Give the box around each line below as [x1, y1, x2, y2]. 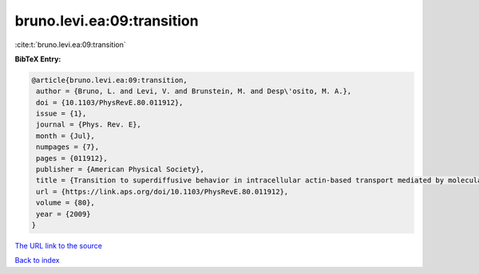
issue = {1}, [36, 109, 87, 119]
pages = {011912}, [36, 154, 108, 162]
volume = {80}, [36, 198, 96, 207]
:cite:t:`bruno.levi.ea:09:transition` [14, 40, 127, 49]
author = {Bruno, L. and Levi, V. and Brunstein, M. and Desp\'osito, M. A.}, [36, 87, 352, 96]
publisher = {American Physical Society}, [36, 165, 205, 174]
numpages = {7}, [36, 143, 100, 151]
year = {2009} [36, 209, 91, 218]
